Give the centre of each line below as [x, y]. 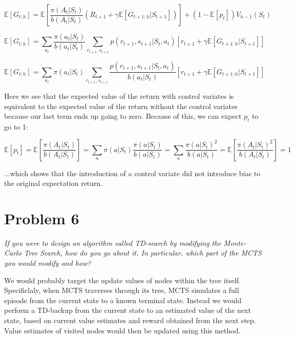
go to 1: [16, 126]
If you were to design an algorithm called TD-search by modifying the [113, 242]
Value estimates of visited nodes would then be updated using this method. [122, 330]
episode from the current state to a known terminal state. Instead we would [123, 300]
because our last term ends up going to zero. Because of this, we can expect [123, 116]
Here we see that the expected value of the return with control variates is [119, 96]
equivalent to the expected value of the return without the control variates [121, 106]
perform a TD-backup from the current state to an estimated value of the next [128, 310]
